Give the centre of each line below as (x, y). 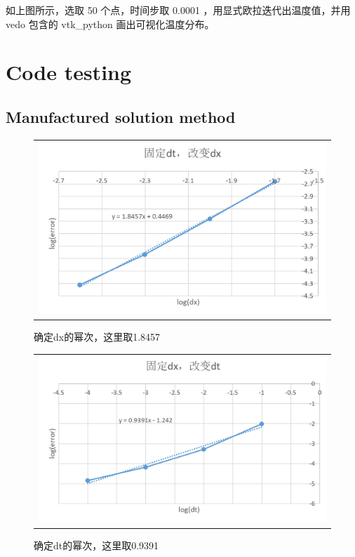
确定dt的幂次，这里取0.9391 (96, 545)
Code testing (69, 72)
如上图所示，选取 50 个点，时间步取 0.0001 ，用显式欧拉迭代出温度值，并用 (178, 10)
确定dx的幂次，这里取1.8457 (97, 337)
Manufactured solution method (121, 116)
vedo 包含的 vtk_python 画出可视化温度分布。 (110, 24)
